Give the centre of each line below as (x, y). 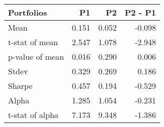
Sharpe (20, 86)
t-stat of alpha (33, 115)
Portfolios (28, 12)
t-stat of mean (33, 42)
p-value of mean (36, 56)
